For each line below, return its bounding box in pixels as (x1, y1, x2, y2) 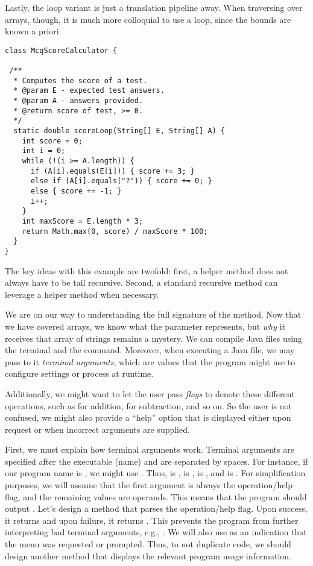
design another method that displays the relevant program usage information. (5, 549, 291, 562)
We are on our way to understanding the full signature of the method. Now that (5, 308, 302, 321)
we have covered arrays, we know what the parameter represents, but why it (5, 319, 286, 332)
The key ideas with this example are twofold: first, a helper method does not (5, 264, 288, 277)
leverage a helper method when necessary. (5, 288, 159, 300)
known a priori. (5, 25, 62, 37)
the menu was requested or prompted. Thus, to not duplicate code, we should (5, 538, 291, 550)
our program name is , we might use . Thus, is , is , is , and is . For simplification (5, 467, 306, 479)
